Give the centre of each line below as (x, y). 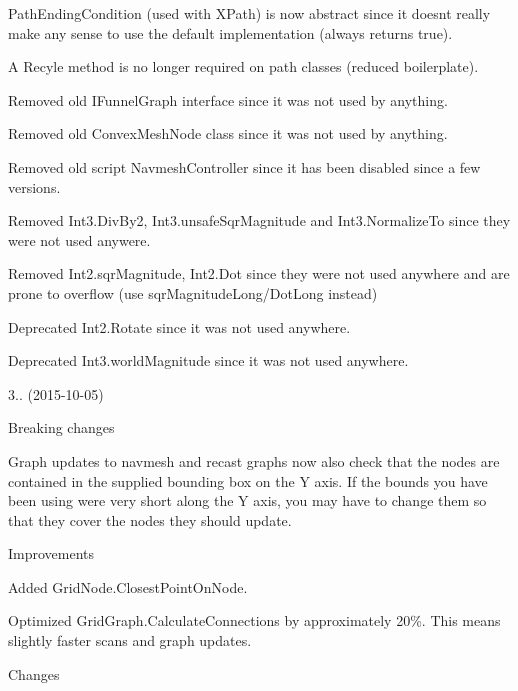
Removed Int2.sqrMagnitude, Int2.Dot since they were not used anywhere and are (259, 273)
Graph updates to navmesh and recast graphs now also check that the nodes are (254, 460)
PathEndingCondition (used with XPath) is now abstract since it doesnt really (249, 13)
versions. (34, 186)
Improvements (51, 553)
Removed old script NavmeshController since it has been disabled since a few (244, 166)
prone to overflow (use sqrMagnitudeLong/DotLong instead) (193, 292)
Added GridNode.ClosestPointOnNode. (128, 586)
